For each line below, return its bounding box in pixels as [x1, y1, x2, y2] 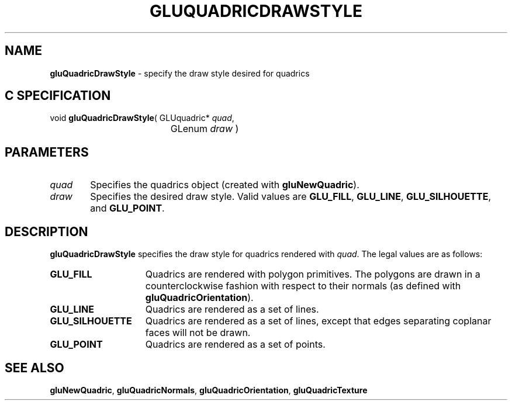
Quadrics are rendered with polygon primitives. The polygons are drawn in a [145, 268, 480, 281]
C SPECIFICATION [5, 88, 111, 103]
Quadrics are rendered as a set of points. [145, 338, 326, 351]
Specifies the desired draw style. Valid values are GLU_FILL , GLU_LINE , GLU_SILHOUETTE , [90, 191, 491, 203]
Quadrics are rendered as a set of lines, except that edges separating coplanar [145, 315, 492, 327]
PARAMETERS [5, 144, 89, 160]
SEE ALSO [5, 360, 64, 375]
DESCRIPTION [5, 224, 88, 239]
